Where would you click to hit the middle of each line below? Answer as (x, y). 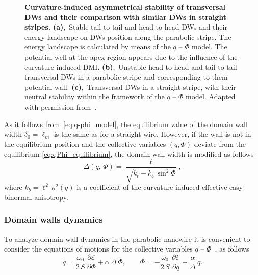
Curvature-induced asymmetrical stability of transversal (125, 7)
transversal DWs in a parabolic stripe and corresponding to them (126, 77)
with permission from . (61, 106)
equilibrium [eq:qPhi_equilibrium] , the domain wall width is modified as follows (129, 154)
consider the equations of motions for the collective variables (98, 249)
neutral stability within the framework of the (95, 97)
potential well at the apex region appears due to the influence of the (131, 56)
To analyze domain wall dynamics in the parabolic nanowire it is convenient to (127, 239)
